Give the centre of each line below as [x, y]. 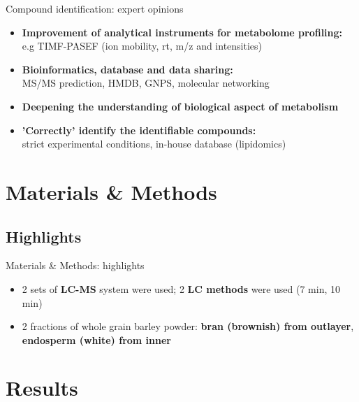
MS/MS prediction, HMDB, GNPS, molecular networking [146, 83]
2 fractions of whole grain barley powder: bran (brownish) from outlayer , [188, 326]
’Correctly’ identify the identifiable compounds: [139, 130]
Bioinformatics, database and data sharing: [127, 69]
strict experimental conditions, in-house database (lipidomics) [154, 144]
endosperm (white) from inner [96, 339]
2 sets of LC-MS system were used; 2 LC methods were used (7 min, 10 [181, 288]
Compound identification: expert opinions [95, 8]
